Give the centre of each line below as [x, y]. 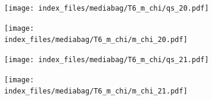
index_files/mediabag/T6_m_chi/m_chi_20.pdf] [96, 40]
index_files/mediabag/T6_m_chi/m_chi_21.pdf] [96, 91]
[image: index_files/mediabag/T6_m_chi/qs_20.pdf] [107, 8]
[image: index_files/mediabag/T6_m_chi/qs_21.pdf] [107, 59]
